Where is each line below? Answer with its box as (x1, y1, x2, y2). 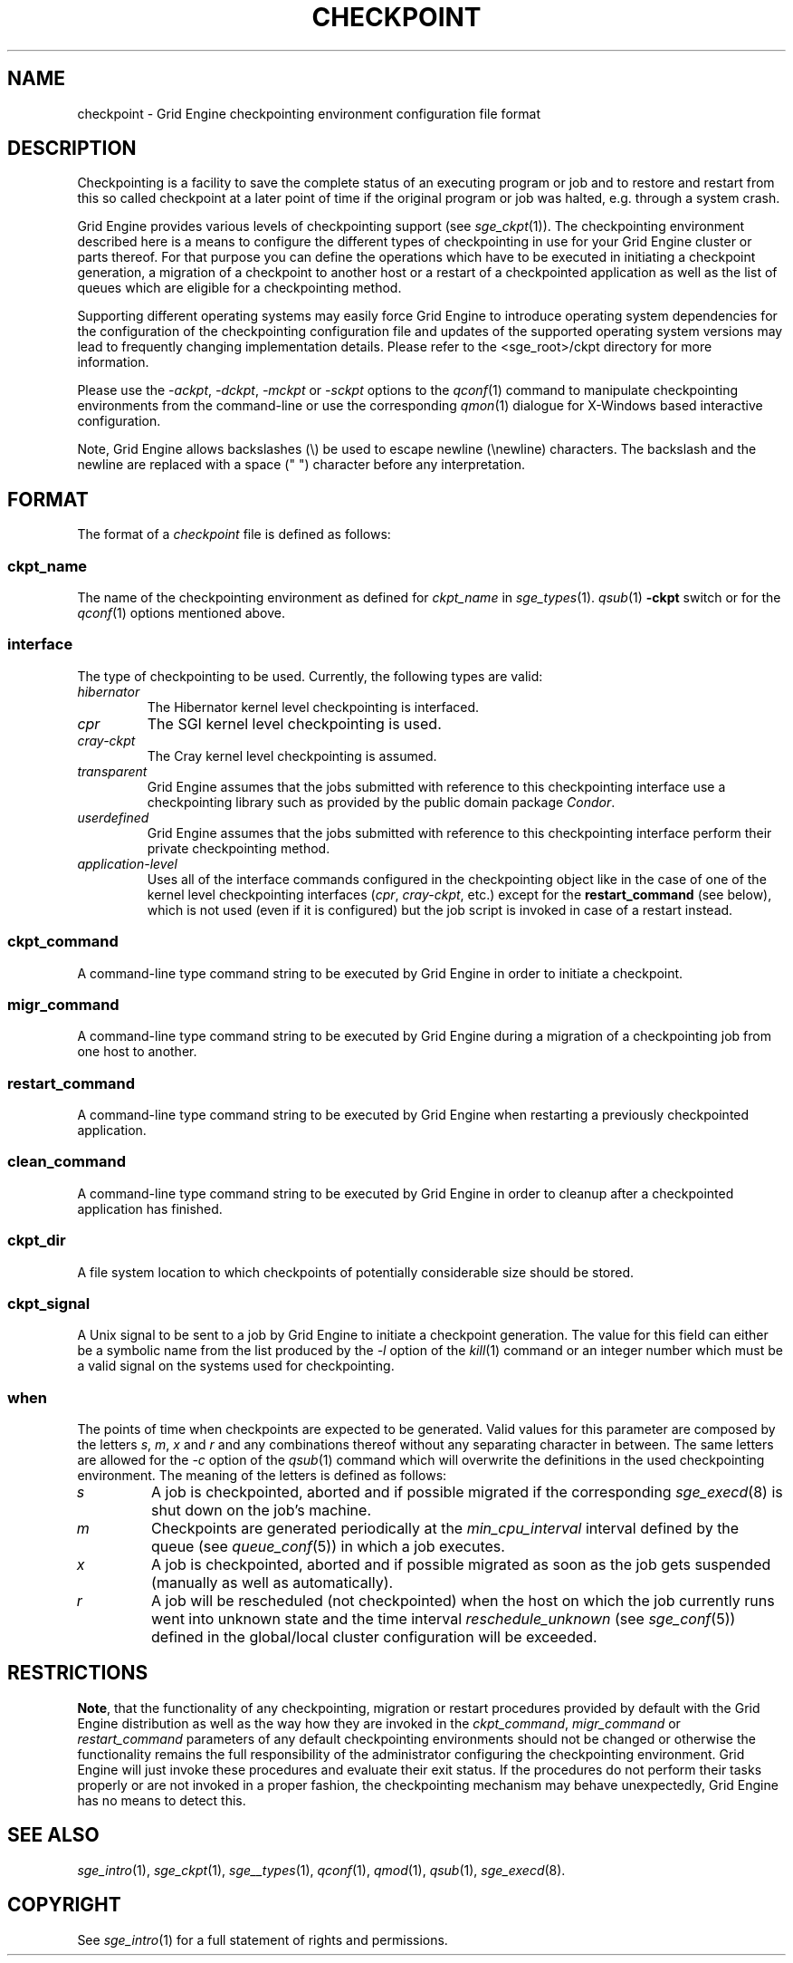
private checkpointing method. (147, 840, 330, 856)
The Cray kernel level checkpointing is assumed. (147, 747, 437, 764)
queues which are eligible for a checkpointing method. (77, 280, 402, 296)
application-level (77, 855, 177, 871)
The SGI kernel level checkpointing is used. (147, 714, 442, 733)
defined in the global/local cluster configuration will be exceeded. (151, 1628, 597, 1647)
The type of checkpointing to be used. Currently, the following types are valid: (77, 668, 543, 684)
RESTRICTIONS (7, 1661, 148, 1685)
